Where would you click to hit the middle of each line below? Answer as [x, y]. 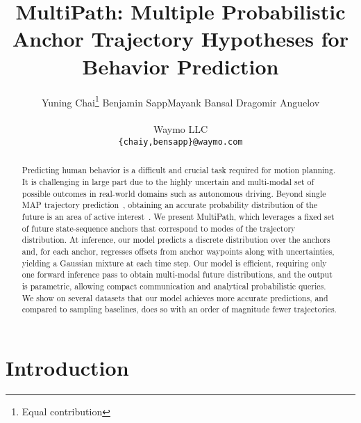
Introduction [67, 367]
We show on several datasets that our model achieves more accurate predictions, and [175, 297]
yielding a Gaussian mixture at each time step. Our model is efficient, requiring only [174, 263]
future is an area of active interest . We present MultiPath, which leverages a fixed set [178, 217]
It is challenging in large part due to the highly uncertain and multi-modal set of [168, 182]
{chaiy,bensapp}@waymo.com [180, 142]
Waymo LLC [180, 129]
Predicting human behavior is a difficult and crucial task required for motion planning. [179, 170]
